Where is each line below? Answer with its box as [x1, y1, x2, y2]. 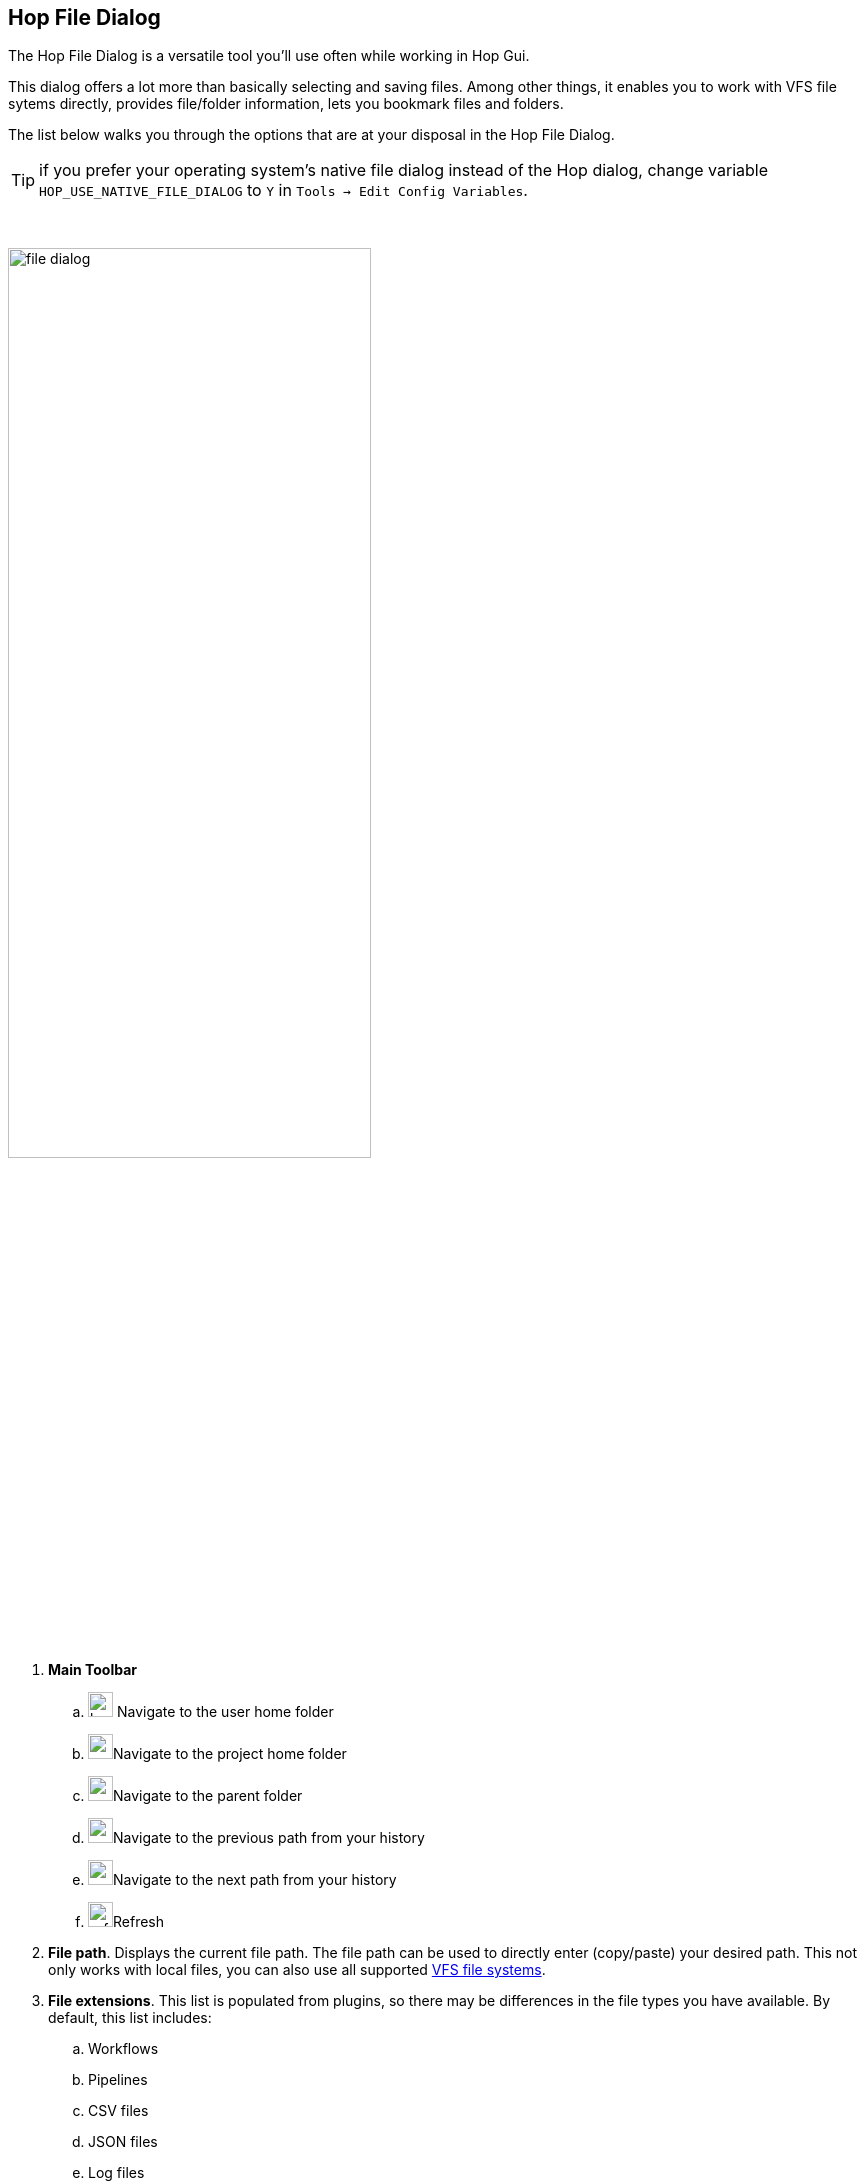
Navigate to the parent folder [113, 1787, 303, 1805]
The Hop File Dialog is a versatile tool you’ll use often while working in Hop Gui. [8, 47, 530, 65]
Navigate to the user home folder [116, 1703, 334, 1721]
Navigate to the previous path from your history [113, 1829, 425, 1847]
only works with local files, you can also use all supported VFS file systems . [48, 1961, 546, 1979]
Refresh [113, 1913, 165, 1931]
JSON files [88, 2133, 158, 2151]
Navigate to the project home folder [113, 1745, 347, 1763]
